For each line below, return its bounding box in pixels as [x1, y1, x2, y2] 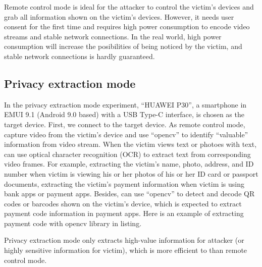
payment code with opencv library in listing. [4, 218, 142, 228]
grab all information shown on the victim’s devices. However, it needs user [4, 11, 234, 22]
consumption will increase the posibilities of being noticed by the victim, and [4, 41, 242, 51]
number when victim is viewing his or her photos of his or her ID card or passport [4, 168, 258, 179]
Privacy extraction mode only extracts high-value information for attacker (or [4, 235, 244, 245]
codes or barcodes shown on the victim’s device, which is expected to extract [4, 198, 242, 208]
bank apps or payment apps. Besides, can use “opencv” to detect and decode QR [4, 188, 255, 199]
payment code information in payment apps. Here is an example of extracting [4, 208, 244, 219]
